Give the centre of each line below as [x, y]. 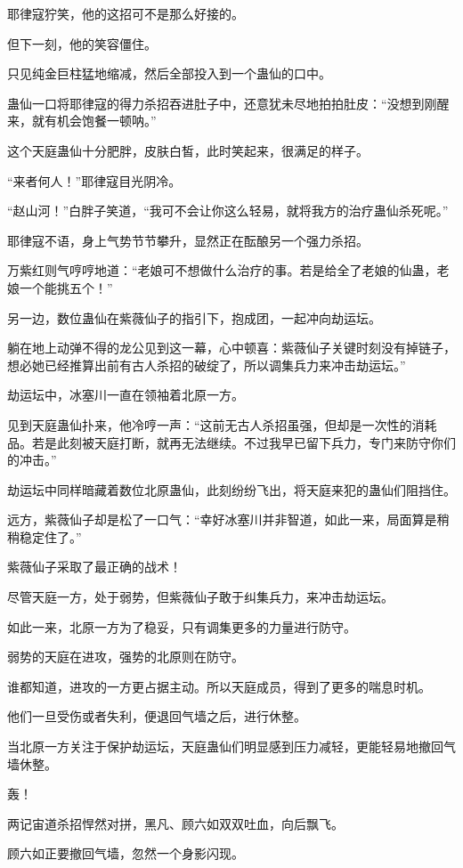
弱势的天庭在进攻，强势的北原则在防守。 [126, 657]
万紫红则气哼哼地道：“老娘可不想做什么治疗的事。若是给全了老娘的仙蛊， [222, 270]
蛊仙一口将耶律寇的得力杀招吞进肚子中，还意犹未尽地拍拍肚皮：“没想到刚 [222, 103]
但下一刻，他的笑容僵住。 [82, 43]
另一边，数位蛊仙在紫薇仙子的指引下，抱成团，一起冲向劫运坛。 [194, 317]
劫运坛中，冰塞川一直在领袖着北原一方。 [126, 395]
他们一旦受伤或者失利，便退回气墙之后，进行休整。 [157, 716]
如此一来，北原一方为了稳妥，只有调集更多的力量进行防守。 [182, 626]
